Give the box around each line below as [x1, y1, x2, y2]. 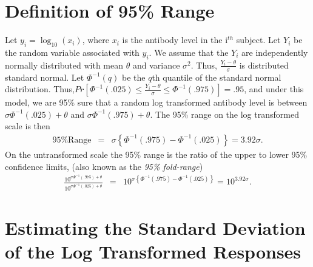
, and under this [244, 83, 304, 95]
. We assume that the [149, 46, 229, 58]
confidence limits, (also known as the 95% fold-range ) [5, 160, 203, 172]
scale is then [5, 120, 50, 132]
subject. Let [236, 33, 281, 46]
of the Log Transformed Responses [5, 239, 301, 263]
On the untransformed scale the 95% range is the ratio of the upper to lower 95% [5, 147, 308, 160]
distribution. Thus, [5, 83, 75, 95]
